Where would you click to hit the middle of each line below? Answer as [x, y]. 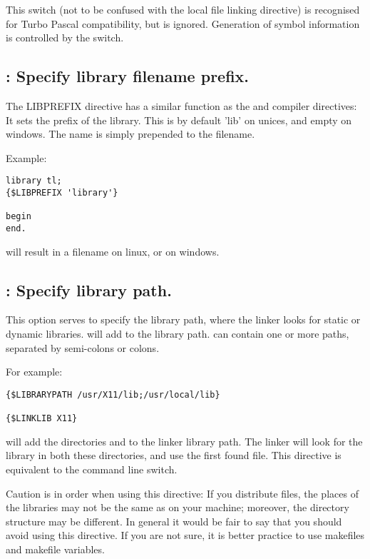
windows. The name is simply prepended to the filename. [130, 134]
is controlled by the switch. [65, 37]
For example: [34, 372]
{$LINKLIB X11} [42, 419]
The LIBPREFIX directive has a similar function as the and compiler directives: [181, 105]
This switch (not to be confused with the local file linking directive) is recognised [183, 9]
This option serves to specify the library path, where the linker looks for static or [183, 319]
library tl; [34, 181]
